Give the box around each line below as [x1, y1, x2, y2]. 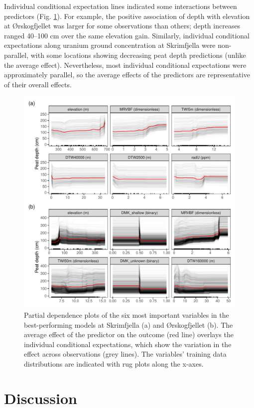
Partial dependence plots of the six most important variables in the [24, 309, 229, 320]
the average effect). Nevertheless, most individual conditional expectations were [4, 59, 247, 70]
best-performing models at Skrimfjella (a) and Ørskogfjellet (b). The [24, 319, 233, 330]
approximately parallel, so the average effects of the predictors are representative [4, 69, 251, 80]
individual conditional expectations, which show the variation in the [24, 339, 232, 349]
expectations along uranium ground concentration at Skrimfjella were [4, 40, 216, 50]
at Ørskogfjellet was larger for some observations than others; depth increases [4, 20, 241, 31]
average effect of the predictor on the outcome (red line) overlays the [24, 329, 234, 340]
